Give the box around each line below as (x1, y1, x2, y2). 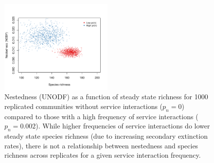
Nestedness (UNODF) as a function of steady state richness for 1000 (4, 91, 208, 102)
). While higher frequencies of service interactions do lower (36, 121, 210, 131)
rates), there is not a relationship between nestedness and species (4, 140, 198, 150)
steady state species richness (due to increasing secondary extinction (4, 131, 208, 141)
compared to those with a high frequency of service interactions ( (4, 111, 198, 121)
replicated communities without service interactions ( (4, 101, 163, 111)
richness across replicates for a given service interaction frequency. (4, 150, 201, 160)
